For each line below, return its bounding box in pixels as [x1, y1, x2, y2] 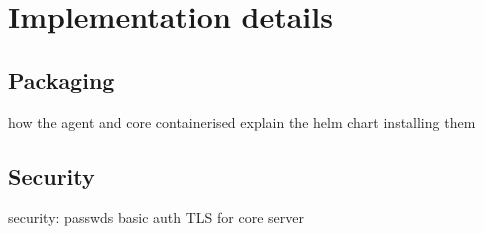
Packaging [8, 64, 115, 95]
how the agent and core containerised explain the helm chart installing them [8, 111, 476, 132]
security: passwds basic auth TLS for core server [8, 207, 304, 228]
